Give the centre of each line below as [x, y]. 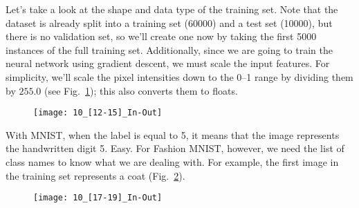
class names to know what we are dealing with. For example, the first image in [172, 162]
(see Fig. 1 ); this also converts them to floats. [141, 90]
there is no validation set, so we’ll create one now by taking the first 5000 [161, 36]
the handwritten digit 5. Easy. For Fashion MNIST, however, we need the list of [175, 148]
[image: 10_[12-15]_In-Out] [98, 113]
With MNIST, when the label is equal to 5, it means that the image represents [173, 134]
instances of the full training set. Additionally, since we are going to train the [169, 49]
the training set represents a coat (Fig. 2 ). [95, 175]
